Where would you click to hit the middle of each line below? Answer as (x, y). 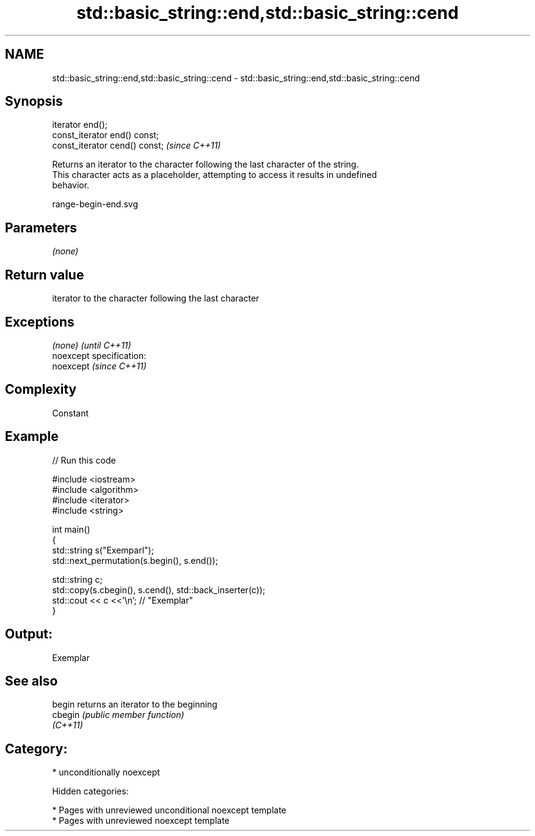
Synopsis (34, 102)
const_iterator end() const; (106, 135)
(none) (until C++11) (92, 345)
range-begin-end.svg (95, 204)
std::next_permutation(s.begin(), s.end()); (135, 560)
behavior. (71, 185)
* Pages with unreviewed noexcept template (141, 821)
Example (32, 437)
